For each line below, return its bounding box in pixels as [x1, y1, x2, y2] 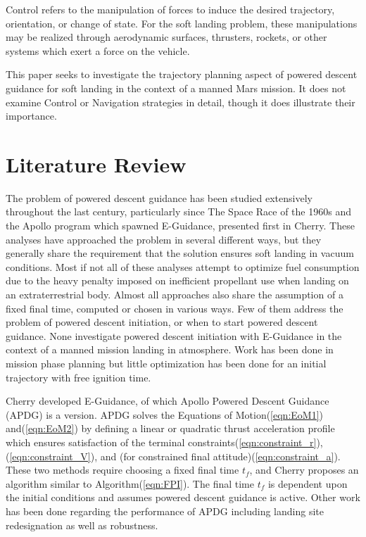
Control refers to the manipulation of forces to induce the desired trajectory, [6, 2, 335, 16]
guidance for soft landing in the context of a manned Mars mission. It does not [6, 80, 346, 95]
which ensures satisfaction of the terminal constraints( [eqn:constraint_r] [6, 434, 317, 449]
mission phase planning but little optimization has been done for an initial [6, 356, 327, 370]
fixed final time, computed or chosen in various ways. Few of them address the [6, 301, 343, 315]
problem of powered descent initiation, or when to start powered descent [6, 315, 318, 329]
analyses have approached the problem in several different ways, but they [6, 232, 322, 246]
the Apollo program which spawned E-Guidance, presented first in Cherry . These [6, 218, 355, 233]
